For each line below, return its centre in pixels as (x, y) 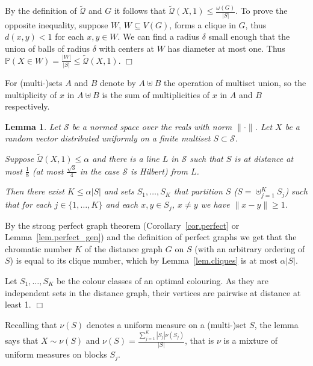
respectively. (27, 106)
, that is (200, 340)
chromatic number (39, 248)
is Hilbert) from (159, 171)
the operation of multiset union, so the (235, 83)
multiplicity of (31, 94)
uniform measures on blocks (56, 354)
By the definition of (41, 11)
